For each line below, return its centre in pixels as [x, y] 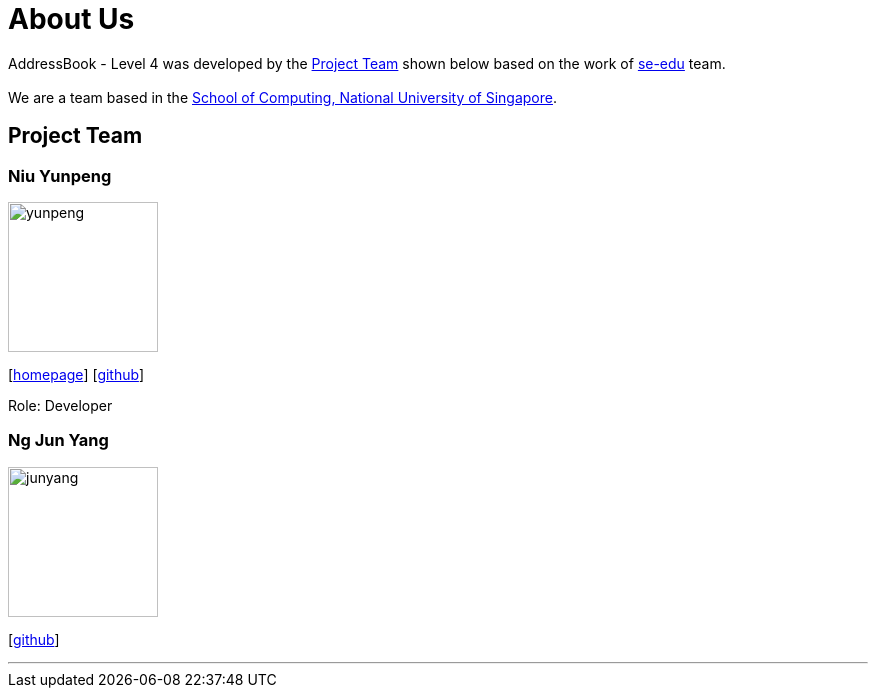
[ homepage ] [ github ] [76, 374]
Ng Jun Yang [58, 440]
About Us [71, 19]
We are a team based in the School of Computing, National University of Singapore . [283, 97]
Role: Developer [60, 405]
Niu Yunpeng [60, 175]
